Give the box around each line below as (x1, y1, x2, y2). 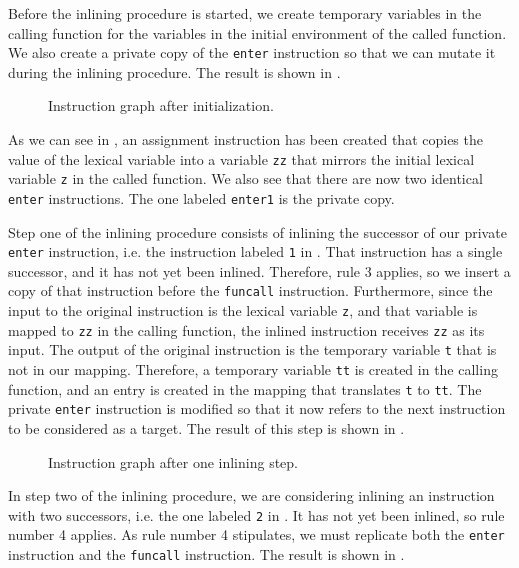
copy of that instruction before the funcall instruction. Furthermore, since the (8, 280, 493, 301)
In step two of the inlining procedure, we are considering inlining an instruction (8, 485, 495, 506)
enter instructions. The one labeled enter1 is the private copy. (8, 187, 395, 208)
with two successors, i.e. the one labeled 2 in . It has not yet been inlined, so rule (8, 504, 505, 525)
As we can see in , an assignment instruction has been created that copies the (8, 129, 483, 150)
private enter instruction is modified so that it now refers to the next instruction (8, 398, 506, 419)
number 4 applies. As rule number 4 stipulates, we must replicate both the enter (8, 524, 505, 545)
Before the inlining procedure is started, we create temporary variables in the (8, 3, 482, 23)
